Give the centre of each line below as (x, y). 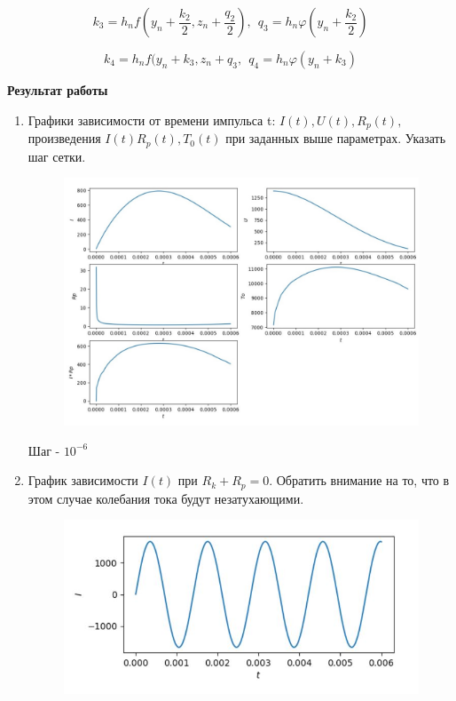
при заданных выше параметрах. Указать (336, 138)
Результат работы (58, 90)
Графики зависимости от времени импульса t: (152, 119)
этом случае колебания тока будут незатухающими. (166, 498)
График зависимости (83, 480)
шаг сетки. (57, 156)
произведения (64, 138)
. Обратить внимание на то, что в (359, 480)
